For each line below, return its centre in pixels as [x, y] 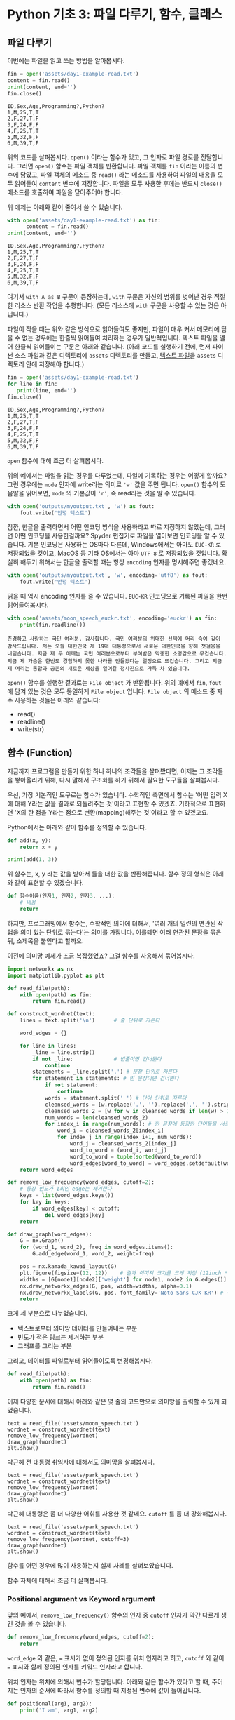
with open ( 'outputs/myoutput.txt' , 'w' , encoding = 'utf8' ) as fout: [108, 575]
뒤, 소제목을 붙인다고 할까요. [45, 940]
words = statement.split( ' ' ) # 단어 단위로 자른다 [115, 1098]
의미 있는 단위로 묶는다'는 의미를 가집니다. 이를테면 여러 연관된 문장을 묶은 [121, 932]
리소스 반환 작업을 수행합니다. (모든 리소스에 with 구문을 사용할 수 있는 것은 [117, 305]
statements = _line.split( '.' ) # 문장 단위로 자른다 [105, 1072]
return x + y [39, 847]
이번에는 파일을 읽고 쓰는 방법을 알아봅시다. [66, 61]
